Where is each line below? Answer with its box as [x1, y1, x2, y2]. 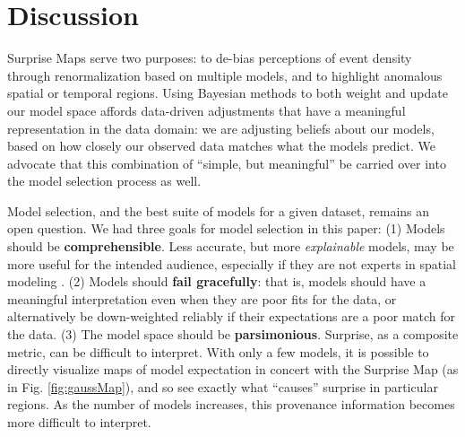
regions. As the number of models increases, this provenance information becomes [7, 395, 455, 414]
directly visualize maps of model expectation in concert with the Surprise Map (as [7, 360, 459, 379]
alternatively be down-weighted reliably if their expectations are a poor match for [7, 307, 456, 326]
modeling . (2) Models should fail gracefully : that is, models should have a [7, 272, 426, 291]
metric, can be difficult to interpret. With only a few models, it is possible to [7, 342, 429, 361]
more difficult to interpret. [7, 413, 151, 431]
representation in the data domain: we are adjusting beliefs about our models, [7, 118, 435, 137]
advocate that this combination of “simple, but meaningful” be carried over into [7, 153, 446, 172]
